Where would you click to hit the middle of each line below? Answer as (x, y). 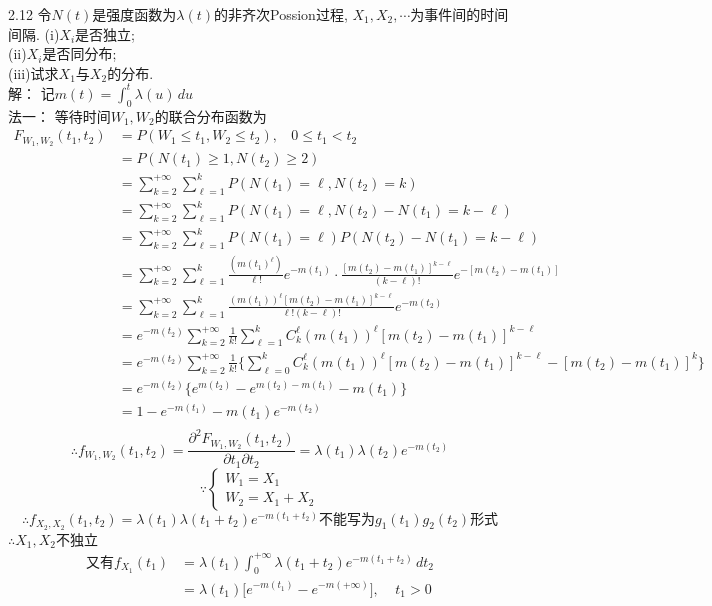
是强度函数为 (134, 14)
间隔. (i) (34, 33)
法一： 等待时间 (59, 115)
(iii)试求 (33, 72)
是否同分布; (79, 53)
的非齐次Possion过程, (281, 14)
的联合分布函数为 (210, 115)
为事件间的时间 (459, 14)
